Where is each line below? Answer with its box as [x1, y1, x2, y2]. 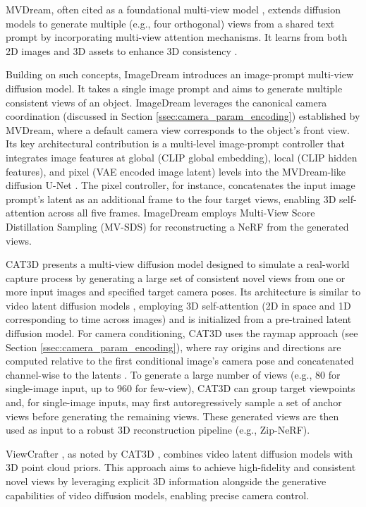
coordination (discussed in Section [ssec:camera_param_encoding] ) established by [6, 109, 360, 123]
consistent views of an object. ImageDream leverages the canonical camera [6, 94, 327, 109]
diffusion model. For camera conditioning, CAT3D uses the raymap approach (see [6, 326, 358, 341]
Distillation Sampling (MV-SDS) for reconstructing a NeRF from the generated [6, 219, 349, 233]
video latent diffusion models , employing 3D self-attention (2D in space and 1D [6, 298, 351, 312]
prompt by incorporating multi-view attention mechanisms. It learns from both [6, 30, 348, 44]
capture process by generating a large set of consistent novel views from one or [6, 270, 346, 285]
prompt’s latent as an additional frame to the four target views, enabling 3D [6, 191, 336, 206]
